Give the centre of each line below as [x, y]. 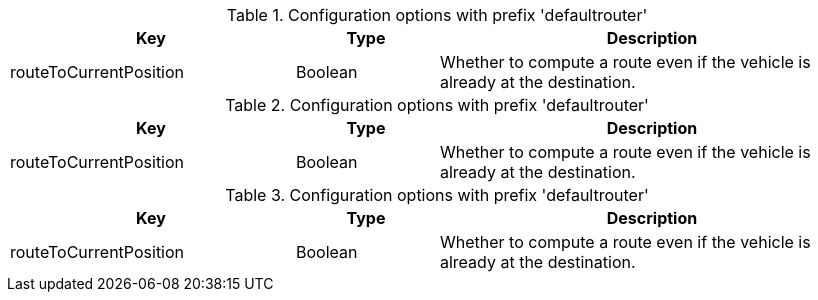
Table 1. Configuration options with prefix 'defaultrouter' [437, 15]
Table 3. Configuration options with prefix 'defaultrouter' [437, 195]
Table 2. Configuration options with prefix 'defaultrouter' [437, 105]
